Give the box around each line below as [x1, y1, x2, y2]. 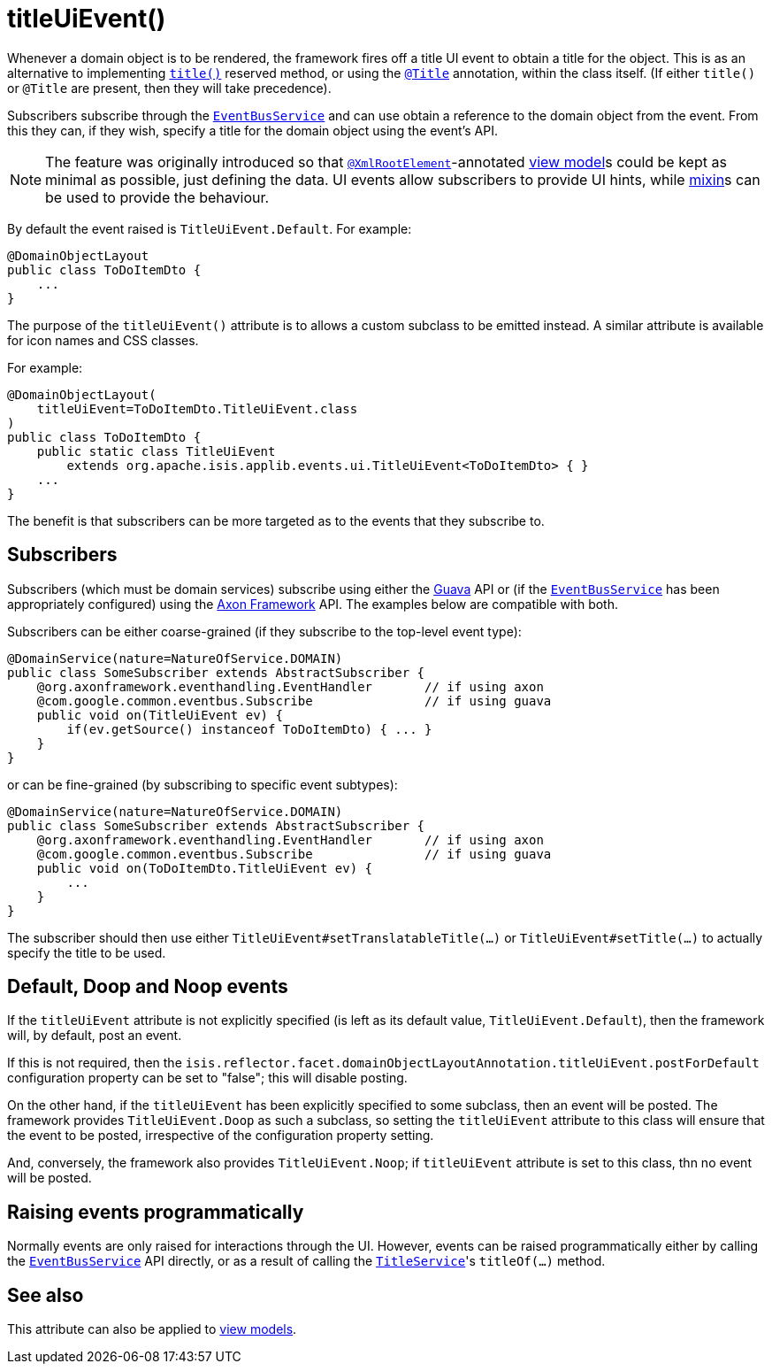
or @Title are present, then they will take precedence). [7, 80, 332, 96]
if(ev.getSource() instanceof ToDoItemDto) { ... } [66, 721, 432, 736]
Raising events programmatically [7, 1200, 304, 1223]
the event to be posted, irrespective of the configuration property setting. [7, 1128, 434, 1144]
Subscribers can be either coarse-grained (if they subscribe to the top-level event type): [7, 623, 522, 639]
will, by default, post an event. [7, 1028, 182, 1044]
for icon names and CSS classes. [7, 332, 199, 348]
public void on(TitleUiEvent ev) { [36, 707, 283, 722]
